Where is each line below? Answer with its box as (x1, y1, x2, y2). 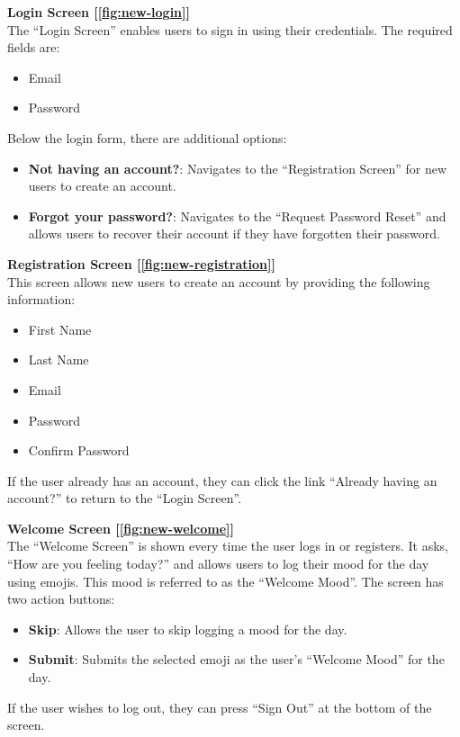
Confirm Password (28, 441, 130, 460)
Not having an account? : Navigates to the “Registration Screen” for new (28, 158, 447, 177)
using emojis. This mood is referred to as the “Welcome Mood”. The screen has (7, 571, 444, 590)
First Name (28, 319, 92, 338)
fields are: (7, 38, 60, 57)
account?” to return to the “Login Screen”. (7, 489, 242, 508)
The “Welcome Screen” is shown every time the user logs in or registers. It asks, (7, 536, 448, 555)
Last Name (28, 350, 89, 369)
